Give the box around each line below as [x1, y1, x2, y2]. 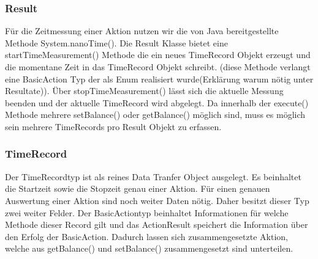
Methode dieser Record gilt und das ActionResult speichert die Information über [5, 218, 308, 231]
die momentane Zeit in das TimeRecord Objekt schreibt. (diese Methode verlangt [5, 60, 311, 73]
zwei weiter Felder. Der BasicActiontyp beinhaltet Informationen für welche [5, 206, 289, 219]
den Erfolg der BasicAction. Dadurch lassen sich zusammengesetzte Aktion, [5, 230, 288, 243]
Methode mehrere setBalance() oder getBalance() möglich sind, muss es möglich [5, 108, 306, 121]
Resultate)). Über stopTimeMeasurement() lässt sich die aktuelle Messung [5, 84, 284, 97]
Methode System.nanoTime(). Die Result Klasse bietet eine [5, 36, 228, 49]
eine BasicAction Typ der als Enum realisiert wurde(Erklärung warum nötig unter [5, 72, 314, 85]
